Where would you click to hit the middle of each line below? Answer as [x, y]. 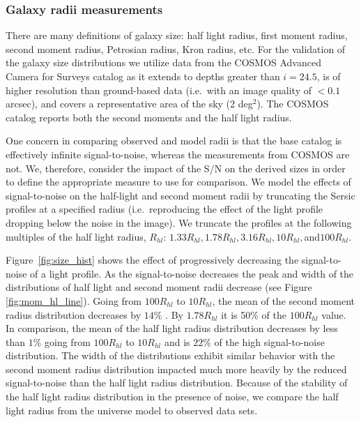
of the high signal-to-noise [269, 341]
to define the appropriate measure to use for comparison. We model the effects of [178, 182]
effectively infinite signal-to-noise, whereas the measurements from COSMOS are [178, 154]
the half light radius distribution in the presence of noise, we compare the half [172, 397]
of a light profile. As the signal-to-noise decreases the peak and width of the [192, 273]
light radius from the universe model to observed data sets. [132, 410]
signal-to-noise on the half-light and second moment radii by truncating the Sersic [180, 195]
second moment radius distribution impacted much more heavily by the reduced [176, 369]
